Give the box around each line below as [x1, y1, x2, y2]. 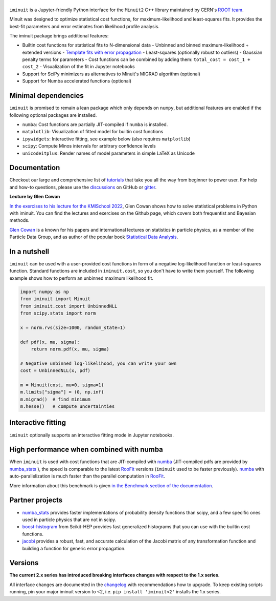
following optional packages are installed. [9, 112, 97, 118]
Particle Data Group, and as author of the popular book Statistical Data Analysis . [9, 234, 178, 240]
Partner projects [9, 496, 63, 505]
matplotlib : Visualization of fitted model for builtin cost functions [22, 129, 164, 135]
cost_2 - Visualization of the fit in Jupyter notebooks [22, 64, 135, 70]
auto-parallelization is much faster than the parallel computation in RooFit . [9, 473, 166, 479]
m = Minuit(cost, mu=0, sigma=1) [20, 382, 104, 388]
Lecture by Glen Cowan [9, 194, 60, 200]
